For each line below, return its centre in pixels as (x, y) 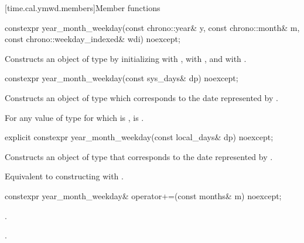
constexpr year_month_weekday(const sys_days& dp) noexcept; (122, 78)
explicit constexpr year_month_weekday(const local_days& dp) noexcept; (139, 137)
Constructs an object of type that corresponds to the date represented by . (139, 156)
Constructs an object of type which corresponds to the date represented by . (141, 97)
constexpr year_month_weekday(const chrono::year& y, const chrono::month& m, (152, 27)
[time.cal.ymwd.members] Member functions (83, 8)
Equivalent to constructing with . (64, 176)
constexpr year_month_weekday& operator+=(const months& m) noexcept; (143, 195)
